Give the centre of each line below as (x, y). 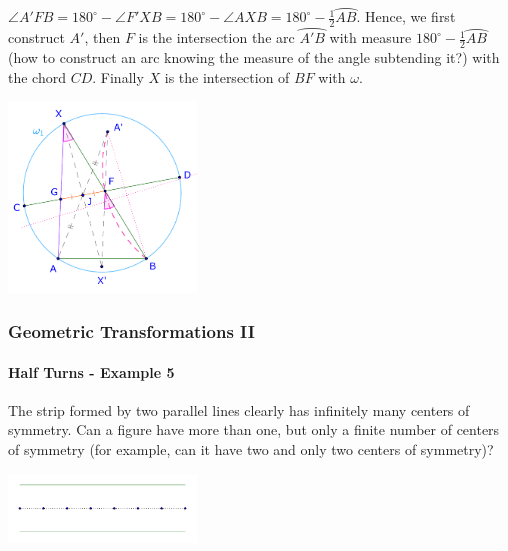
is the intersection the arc (216, 37)
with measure (370, 37)
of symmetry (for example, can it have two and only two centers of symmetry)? (251, 448)
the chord (37, 76)
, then (102, 37)
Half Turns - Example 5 (91, 371)
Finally (122, 76)
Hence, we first (410, 16)
